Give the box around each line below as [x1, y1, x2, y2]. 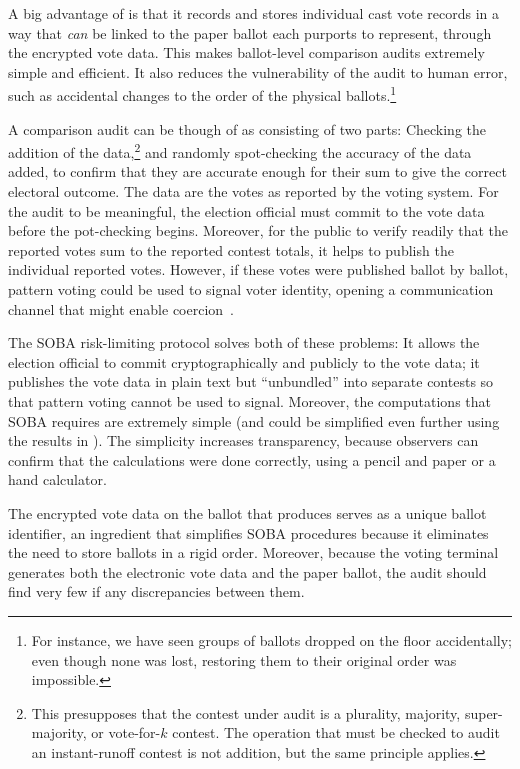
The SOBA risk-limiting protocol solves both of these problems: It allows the [8, 332, 480, 353]
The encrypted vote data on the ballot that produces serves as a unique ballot [8, 502, 487, 523]
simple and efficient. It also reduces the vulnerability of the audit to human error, [8, 61, 508, 82]
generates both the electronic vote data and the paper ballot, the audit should [8, 561, 487, 582]
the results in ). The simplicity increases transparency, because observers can [8, 430, 479, 451]
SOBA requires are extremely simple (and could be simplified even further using [8, 410, 500, 431]
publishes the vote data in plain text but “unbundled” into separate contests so [8, 371, 494, 392]
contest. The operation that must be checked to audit [172, 722, 500, 743]
